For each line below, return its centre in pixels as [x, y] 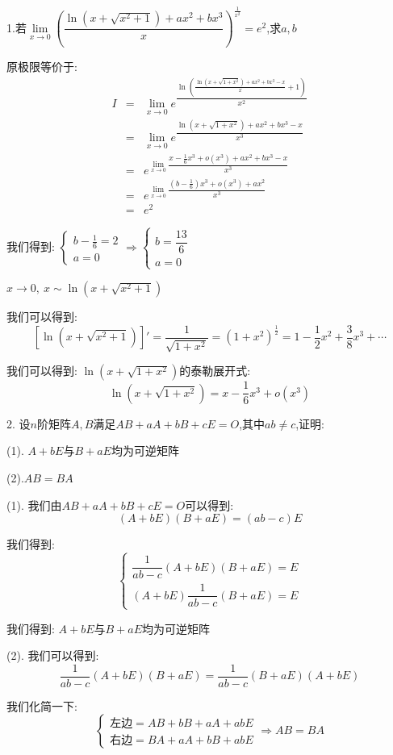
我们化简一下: [42, 705]
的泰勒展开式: [215, 371]
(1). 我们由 [34, 505]
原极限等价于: [42, 67]
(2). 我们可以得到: [53, 655]
